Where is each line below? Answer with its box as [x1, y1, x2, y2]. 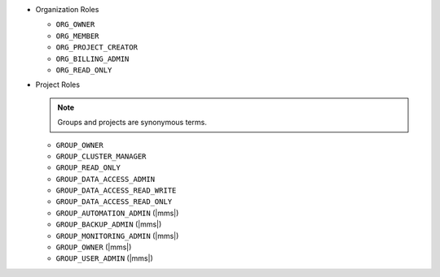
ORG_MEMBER [55, 31, 99, 41]
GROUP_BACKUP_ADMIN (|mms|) [55, 219, 162, 229]
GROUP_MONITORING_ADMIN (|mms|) [55, 231, 179, 240]
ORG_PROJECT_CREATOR [55, 43, 139, 52]
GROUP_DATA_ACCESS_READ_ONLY [55, 197, 173, 206]
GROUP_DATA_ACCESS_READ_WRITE [55, 186, 177, 195]
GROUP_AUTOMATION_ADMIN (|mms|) [55, 208, 179, 218]
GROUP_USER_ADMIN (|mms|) [55, 253, 154, 263]
